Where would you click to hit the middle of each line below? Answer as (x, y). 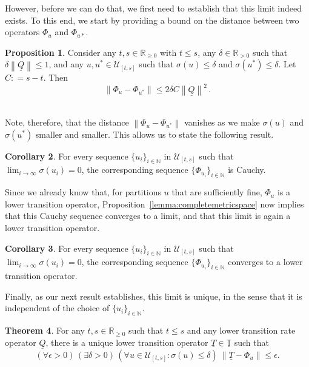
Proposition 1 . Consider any (61, 52)
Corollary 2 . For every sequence (67, 156)
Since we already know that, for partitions (83, 192)
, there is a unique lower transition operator (127, 342)
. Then (56, 77)
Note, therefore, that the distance (67, 122)
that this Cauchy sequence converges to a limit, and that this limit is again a (148, 216)
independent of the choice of (57, 308)
